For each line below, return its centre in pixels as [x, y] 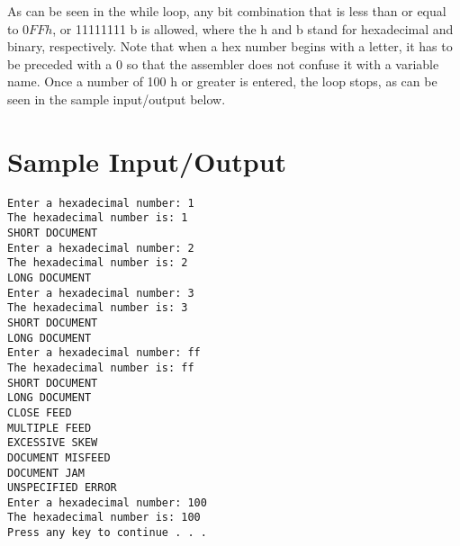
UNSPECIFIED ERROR [62, 488]
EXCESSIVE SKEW [53, 443]
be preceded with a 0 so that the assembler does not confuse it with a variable [223, 63]
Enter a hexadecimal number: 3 [101, 293]
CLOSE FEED [40, 412]
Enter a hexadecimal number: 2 [101, 248]
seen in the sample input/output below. [117, 98]
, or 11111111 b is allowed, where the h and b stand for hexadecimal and [253, 28]
